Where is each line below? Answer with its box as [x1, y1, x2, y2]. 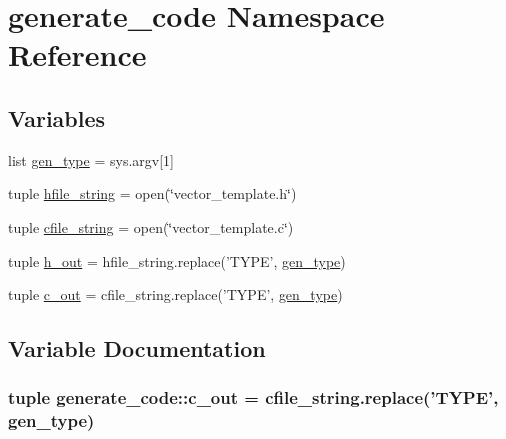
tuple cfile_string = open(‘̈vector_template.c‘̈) [8, 216, 294, 237]
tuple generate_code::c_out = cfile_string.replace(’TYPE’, [8, 385, 499, 410]
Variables [8, 102, 106, 133]
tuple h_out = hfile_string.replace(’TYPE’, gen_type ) [8, 250, 346, 271]
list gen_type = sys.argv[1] [8, 149, 174, 170]
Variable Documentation [8, 333, 266, 364]
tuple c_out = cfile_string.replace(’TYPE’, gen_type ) [8, 284, 343, 305]
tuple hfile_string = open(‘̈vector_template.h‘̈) [8, 183, 297, 204]
